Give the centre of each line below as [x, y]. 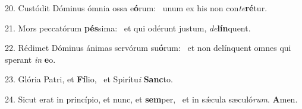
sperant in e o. [30, 59]
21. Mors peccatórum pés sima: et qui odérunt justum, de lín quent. [128, 28]
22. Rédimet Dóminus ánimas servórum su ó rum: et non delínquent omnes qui [148, 48]
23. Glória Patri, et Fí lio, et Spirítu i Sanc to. [89, 79]
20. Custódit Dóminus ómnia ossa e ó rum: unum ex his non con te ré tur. [136, 8]
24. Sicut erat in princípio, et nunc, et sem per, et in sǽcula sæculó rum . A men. [151, 99]
